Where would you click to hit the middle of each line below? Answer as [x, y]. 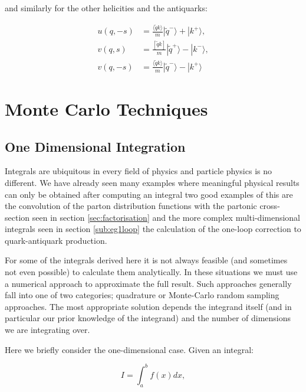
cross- [270, 206]
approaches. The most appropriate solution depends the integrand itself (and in [148, 306]
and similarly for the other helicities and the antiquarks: [106, 8]
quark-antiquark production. [56, 240]
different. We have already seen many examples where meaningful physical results [152, 182]
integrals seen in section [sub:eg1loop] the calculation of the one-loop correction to [153, 229]
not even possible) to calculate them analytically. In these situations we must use [151, 272]
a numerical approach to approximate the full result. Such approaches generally [148, 283]
